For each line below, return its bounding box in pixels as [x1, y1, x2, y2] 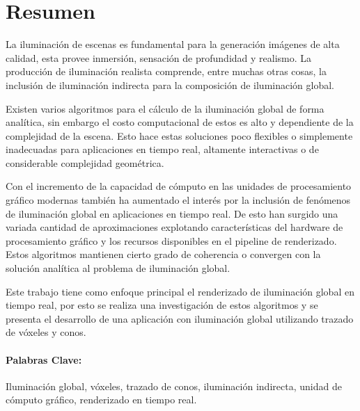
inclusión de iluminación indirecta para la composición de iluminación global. [6, 77, 335, 92]
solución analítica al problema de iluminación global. [6, 261, 230, 275]
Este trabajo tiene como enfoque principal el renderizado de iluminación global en [6, 284, 354, 298]
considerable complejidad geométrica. [6, 155, 164, 170]
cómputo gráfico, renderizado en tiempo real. [6, 392, 197, 407]
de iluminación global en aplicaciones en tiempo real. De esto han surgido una [6, 206, 338, 220]
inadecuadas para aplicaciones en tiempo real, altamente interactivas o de [6, 142, 319, 156]
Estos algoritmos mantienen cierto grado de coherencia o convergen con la [6, 247, 321, 261]
